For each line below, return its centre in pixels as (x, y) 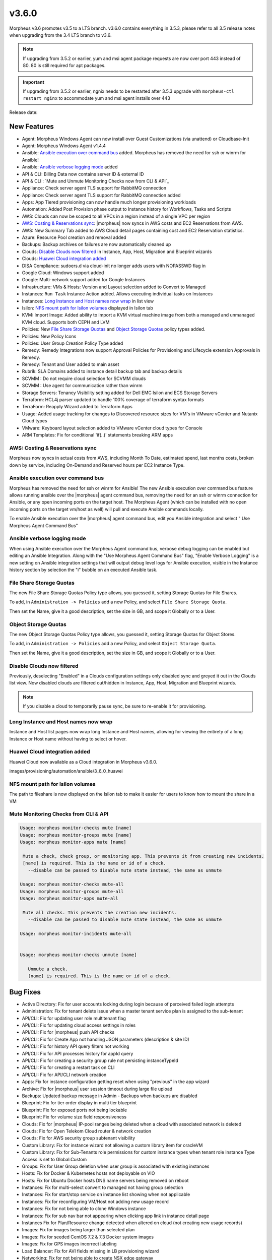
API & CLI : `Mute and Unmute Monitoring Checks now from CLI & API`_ (95, 181)
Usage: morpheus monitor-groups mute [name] (76, 835)
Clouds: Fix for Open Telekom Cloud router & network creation (87, 1131)
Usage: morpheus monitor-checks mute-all (72, 884)
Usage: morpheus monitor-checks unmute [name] (78, 955)
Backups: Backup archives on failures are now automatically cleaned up (96, 244)
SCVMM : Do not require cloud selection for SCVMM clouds (84, 379)
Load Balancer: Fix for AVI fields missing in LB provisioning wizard (90, 1251)
